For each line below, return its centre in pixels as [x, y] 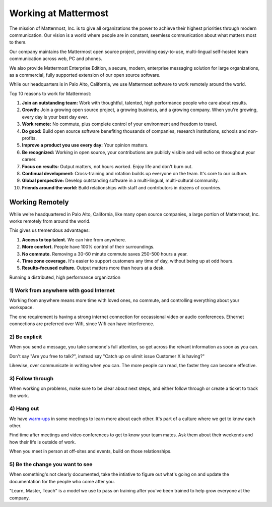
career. [29, 160]
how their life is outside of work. [43, 442]
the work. [19, 395]
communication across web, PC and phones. [56, 59]
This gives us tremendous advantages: [50, 230]
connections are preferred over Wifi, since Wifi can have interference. [82, 324]
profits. [29, 138]
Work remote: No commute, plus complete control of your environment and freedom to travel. [120, 124]
